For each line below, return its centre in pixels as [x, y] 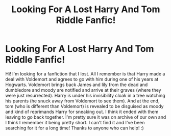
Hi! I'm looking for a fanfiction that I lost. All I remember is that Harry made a [85, 74]
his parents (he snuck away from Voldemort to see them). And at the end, [82, 101]
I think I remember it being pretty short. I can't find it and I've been [75, 122]
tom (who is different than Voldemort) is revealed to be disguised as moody [84, 106]
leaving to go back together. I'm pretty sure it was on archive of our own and [86, 117]
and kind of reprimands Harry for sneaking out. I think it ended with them [82, 112]
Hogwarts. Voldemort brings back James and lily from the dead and [77, 85]
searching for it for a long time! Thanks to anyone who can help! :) [75, 128]
